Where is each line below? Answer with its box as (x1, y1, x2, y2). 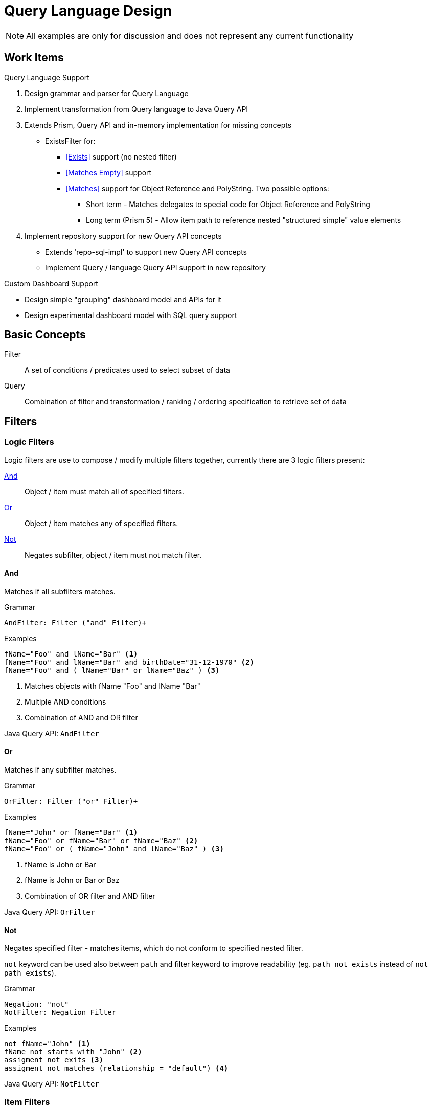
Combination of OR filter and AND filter (25, 892, 155, 901)
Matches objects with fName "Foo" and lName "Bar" (25, 681, 201, 690)
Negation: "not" (4, 1000, 69, 1009)
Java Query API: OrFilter (4, 908, 95, 917)
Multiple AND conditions (25, 697, 106, 706)
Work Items (4, 51, 64, 64)
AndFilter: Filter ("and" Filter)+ (4, 618, 147, 627)
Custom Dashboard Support (4, 279, 98, 288)
